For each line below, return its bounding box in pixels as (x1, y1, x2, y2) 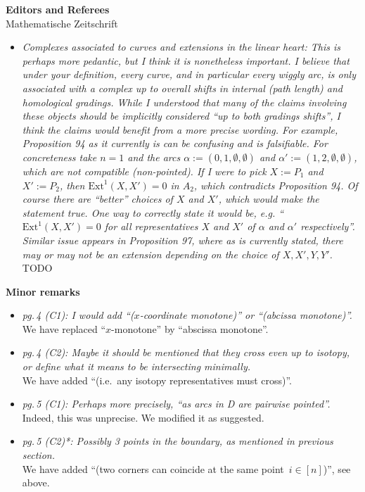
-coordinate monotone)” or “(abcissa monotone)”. (139, 308, 352, 322)
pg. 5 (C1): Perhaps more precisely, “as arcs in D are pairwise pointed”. (22, 396, 331, 411)
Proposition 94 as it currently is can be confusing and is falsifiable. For (22, 136, 328, 151)
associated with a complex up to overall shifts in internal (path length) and (22, 80, 343, 95)
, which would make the (218, 191, 319, 206)
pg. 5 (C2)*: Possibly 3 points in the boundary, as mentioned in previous (22, 434, 333, 448)
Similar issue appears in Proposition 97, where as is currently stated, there (22, 232, 343, 247)
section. (22, 448, 55, 462)
